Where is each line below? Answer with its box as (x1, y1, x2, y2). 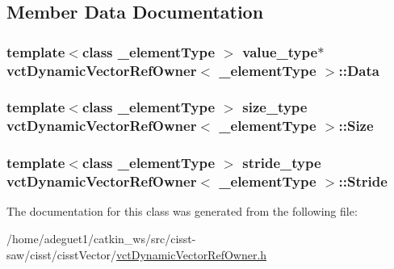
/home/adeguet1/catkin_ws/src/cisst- (6, 230, 196, 247)
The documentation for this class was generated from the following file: (6, 203, 358, 220)
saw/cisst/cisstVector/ (6, 246, 117, 263)
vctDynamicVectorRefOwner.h (116, 246, 267, 263)
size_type (242, 97, 308, 117)
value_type (242, 41, 318, 61)
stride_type (242, 153, 321, 173)
